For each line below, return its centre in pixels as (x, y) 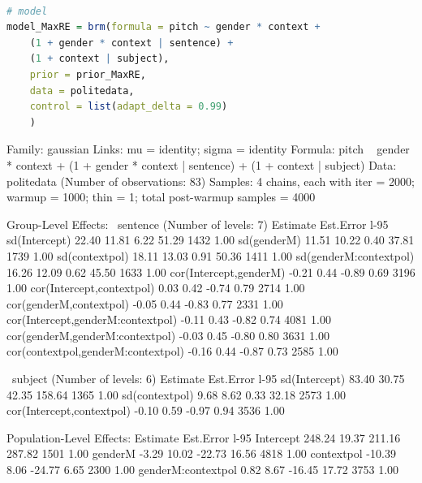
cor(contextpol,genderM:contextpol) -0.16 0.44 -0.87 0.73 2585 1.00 (172, 351)
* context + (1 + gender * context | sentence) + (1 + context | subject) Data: (202, 164)
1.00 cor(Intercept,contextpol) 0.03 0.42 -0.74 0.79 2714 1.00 (156, 288)
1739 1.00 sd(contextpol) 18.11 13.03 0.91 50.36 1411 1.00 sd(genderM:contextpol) (211, 255)
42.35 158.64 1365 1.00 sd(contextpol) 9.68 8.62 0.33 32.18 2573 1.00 (177, 394)
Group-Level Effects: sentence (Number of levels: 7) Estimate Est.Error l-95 (198, 224)
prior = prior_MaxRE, (88, 74)
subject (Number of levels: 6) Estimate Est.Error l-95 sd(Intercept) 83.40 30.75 (208, 379)
